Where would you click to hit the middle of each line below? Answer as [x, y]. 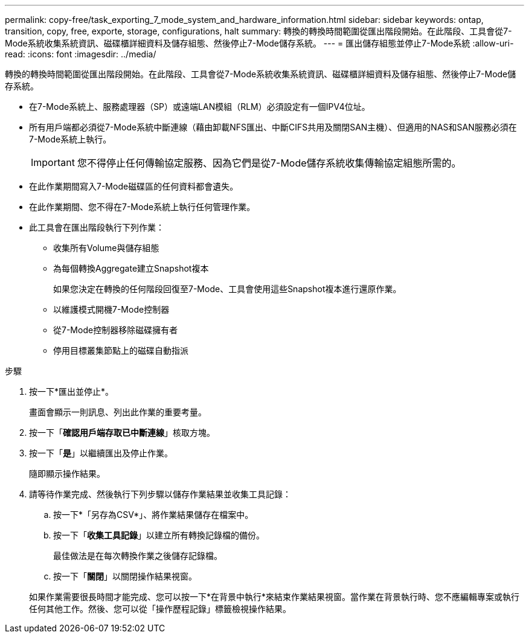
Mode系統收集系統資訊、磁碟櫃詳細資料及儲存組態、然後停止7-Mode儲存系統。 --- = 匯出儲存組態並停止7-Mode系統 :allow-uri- [259, 43]
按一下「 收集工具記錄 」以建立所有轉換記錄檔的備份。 [159, 535]
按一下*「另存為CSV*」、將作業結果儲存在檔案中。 [153, 515]
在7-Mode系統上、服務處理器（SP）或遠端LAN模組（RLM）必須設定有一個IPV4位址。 [200, 107]
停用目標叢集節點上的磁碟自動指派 [121, 350]
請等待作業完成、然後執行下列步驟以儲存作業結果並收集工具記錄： [160, 494]
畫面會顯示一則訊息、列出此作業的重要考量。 [118, 412]
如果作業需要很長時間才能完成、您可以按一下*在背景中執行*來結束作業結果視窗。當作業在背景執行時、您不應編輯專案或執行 [274, 597]
